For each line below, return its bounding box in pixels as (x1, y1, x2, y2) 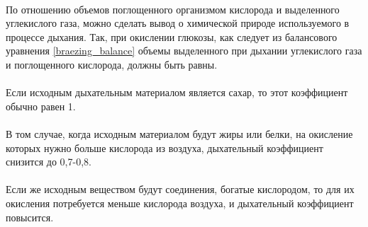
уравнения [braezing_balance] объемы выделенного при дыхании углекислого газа (6, 43, 362, 58)
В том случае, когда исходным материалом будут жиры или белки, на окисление (6, 126, 353, 141)
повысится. (6, 209, 54, 224)
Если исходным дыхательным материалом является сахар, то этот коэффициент (6, 85, 348, 100)
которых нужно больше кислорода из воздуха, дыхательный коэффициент (6, 140, 323, 155)
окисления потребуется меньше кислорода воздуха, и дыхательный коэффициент (6, 195, 354, 210)
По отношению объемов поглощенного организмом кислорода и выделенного (6, 1, 340, 16)
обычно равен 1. (6, 98, 76, 113)
